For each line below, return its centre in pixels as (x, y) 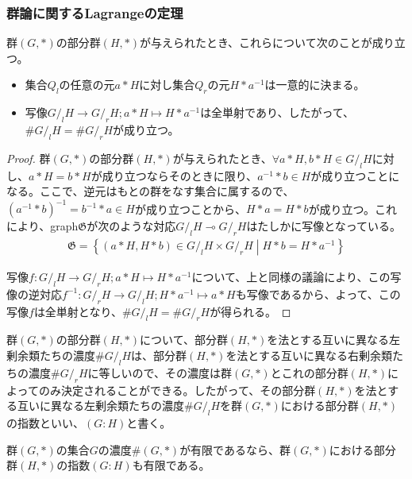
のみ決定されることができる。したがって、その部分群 (177, 390)
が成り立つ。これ (353, 209)
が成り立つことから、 (190, 209)
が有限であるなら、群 (235, 449)
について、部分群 (184, 340)
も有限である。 (171, 465)
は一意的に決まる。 (315, 85)
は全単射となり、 (78, 311)
